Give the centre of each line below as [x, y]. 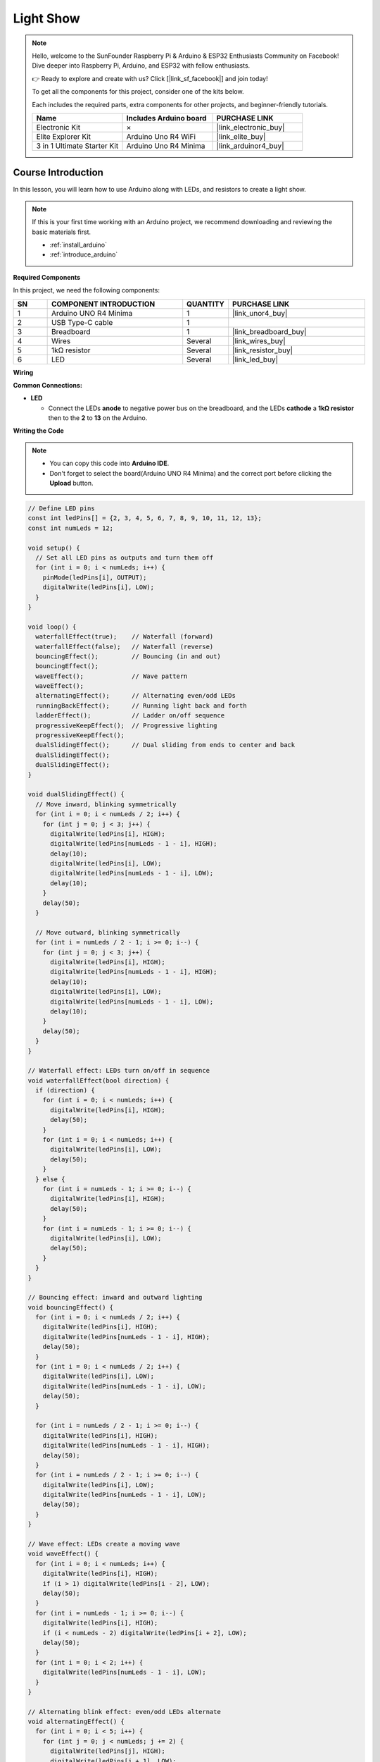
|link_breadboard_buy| [270, 331]
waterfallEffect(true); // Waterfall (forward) [125, 637]
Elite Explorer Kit [64, 136]
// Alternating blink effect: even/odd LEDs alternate [124, 1712]
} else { [50, 1179]
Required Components [47, 277]
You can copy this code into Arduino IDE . [109, 463]
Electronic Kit [58, 127]
